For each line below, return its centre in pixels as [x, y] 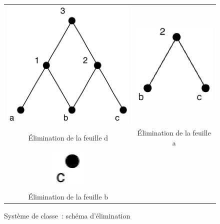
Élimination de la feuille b [68, 197]
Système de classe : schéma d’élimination [67, 216]
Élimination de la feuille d [68, 137]
